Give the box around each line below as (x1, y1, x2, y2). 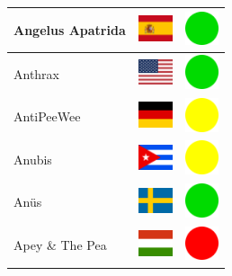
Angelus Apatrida (13, 20, 126, 39)
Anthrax (13, 64, 60, 83)
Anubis (13, 149, 52, 168)
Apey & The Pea (13, 236, 107, 254)
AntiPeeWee (13, 107, 81, 126)
